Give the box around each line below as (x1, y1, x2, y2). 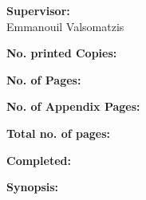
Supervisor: (6, 2, 70, 18)
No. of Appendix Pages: (6, 98, 140, 115)
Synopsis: (6, 178, 59, 195)
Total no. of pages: (6, 124, 110, 141)
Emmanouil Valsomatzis (6, 18, 124, 34)
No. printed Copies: (6, 45, 117, 61)
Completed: (6, 151, 71, 168)
